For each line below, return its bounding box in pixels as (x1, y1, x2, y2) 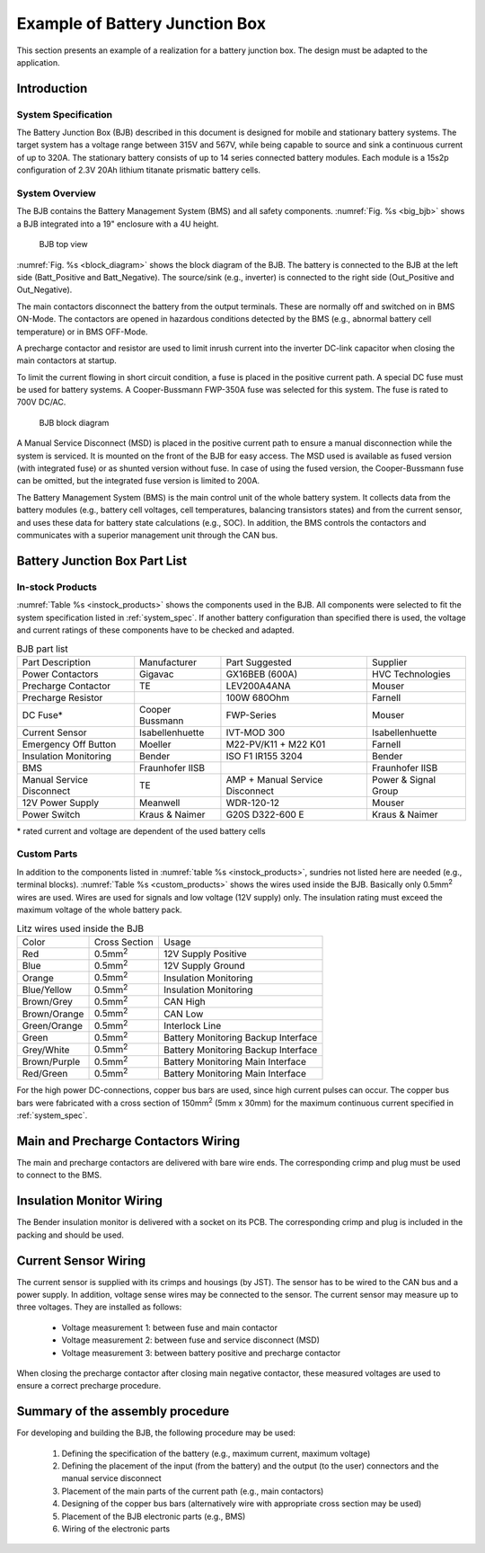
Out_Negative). (16, 284, 73, 296)
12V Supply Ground (163, 960, 246, 972)
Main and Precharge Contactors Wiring (16, 1133, 241, 1149)
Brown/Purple (22, 1055, 81, 1068)
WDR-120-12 (225, 796, 280, 809)
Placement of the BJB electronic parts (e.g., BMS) (61, 1511, 246, 1522)
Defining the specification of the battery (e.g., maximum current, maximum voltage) (61, 1448, 371, 1459)
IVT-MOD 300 (225, 726, 286, 739)
